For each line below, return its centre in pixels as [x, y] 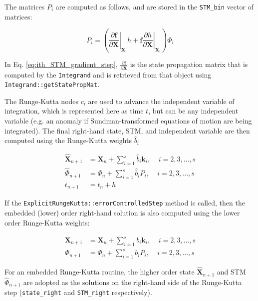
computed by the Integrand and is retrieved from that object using [108, 74]
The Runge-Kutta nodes [42, 101]
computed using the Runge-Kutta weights [68, 140]
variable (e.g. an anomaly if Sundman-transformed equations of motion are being [128, 120]
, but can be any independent [193, 111]
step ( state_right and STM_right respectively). [78, 292]
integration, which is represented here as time [74, 111]
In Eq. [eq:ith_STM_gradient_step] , [61, 64]
